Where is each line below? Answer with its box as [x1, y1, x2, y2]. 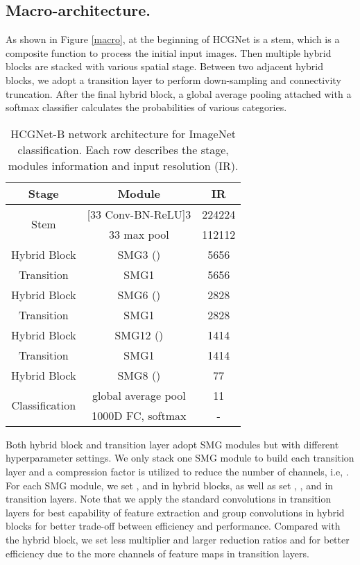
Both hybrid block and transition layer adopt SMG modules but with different [6, 437, 339, 451]
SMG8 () [117, 366, 161, 383]
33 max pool [109, 226, 169, 242]
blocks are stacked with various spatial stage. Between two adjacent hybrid [6, 59, 323, 74]
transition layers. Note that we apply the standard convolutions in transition [6, 491, 332, 506]
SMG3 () [117, 246, 161, 262]
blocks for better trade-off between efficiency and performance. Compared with [6, 518, 341, 533]
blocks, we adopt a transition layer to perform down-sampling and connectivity [6, 72, 341, 87]
